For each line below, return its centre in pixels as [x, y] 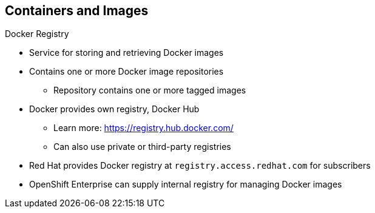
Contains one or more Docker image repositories [127, 72]
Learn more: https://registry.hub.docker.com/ [144, 128]
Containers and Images [77, 11]
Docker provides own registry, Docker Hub [114, 109]
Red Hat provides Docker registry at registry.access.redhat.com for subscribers [200, 166]
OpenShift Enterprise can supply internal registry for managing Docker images [186, 184]
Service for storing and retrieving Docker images [127, 53]
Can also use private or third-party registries [142, 147]
